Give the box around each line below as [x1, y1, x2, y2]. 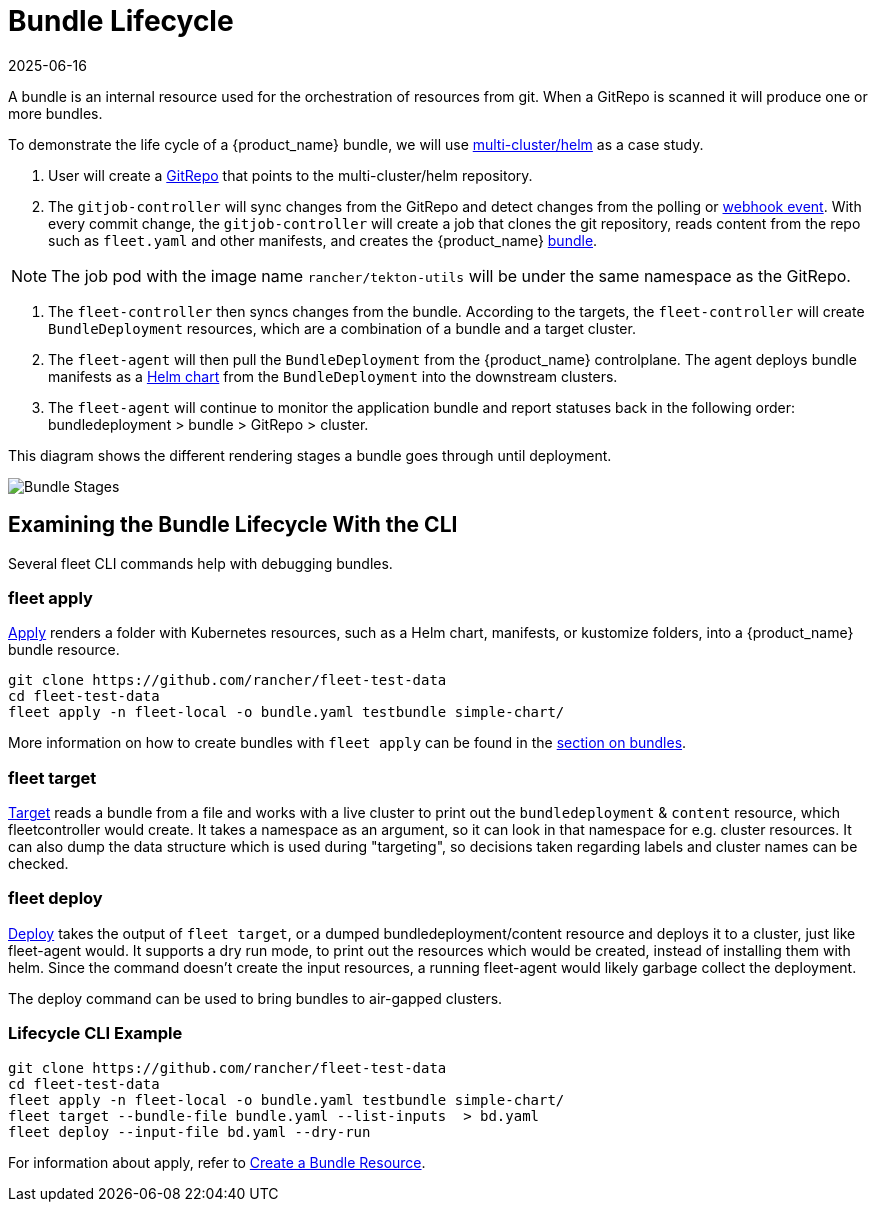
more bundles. [8, 104, 103, 122]
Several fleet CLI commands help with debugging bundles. [8, 554, 393, 572]
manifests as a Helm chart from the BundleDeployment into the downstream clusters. [48, 367, 618, 385]
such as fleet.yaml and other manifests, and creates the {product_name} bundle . [48, 231, 598, 249]
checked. [8, 855, 69, 873]
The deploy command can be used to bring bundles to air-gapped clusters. [8, 989, 503, 1007]
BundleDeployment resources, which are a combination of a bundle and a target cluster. [48, 319, 636, 337]
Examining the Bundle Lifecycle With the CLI [8, 512, 458, 538]
